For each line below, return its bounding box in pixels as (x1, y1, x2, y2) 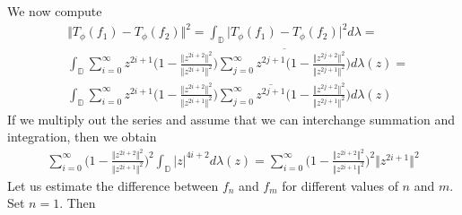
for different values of (282, 176, 398, 194)
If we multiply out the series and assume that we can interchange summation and (7, 109, 455, 128)
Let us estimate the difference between (7, 176, 219, 194)
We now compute (7, 2, 102, 20)
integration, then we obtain (7, 127, 157, 146)
